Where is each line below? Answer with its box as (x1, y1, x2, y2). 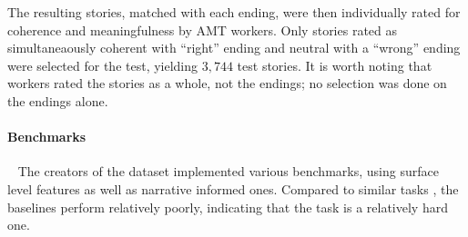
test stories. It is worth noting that (237, 55, 432, 74)
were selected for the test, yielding (7, 55, 198, 74)
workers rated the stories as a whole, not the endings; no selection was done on (7, 74, 447, 93)
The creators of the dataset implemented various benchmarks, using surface (17, 162, 439, 181)
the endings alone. (7, 91, 108, 110)
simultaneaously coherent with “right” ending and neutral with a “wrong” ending (7, 38, 461, 57)
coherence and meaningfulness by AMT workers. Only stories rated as (7, 20, 398, 39)
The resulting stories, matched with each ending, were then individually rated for (7, 3, 461, 21)
